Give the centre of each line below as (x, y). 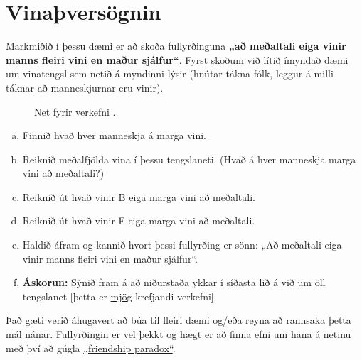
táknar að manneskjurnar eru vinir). (85, 87)
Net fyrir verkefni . (75, 111)
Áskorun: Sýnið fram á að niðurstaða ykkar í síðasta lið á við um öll (174, 282)
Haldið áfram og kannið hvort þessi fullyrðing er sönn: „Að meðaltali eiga (182, 245)
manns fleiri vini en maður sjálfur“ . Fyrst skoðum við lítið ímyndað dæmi (177, 59)
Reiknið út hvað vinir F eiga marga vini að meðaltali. (139, 220)
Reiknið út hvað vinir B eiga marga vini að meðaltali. (139, 196)
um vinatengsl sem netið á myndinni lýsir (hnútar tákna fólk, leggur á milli (170, 73)
